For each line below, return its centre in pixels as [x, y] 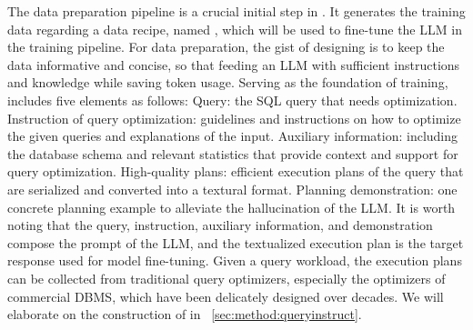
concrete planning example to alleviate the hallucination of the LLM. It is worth [231, 207]
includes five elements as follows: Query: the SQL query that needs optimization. [232, 100]
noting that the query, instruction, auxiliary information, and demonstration [220, 225]
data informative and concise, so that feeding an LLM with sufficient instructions [234, 64]
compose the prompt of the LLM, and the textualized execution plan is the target [236, 242]
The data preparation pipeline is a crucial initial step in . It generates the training [236, 11]
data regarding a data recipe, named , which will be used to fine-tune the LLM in [235, 29]
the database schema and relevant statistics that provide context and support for [233, 153]
